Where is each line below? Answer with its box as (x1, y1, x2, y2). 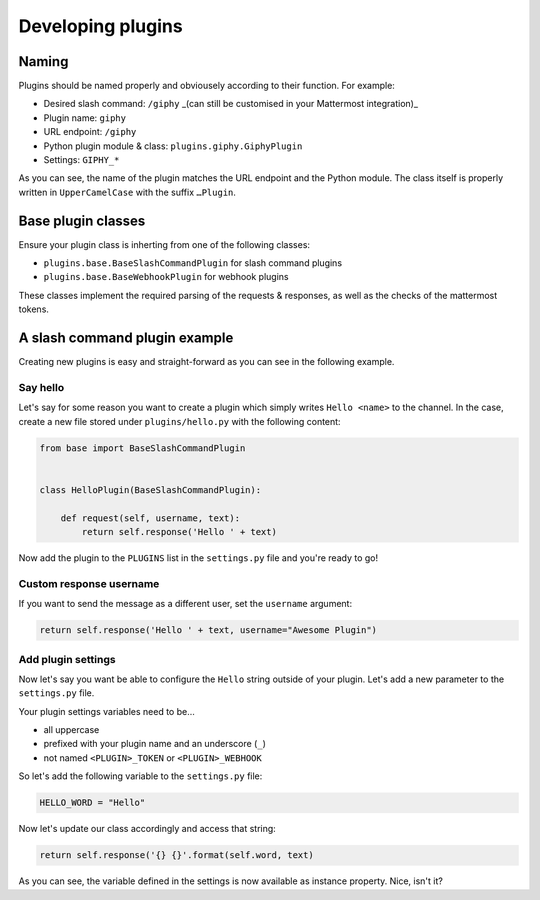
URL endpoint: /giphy (43, 126, 137, 138)
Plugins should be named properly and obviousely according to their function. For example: (18, 80, 395, 92)
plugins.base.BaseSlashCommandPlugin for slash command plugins (43, 257, 343, 269)
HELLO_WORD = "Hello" (39, 797, 146, 809)
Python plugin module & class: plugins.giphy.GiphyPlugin (43, 140, 303, 152)
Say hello (18, 380, 65, 394)
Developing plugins (18, 15, 184, 37)
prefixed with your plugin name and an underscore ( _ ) (43, 738, 267, 750)
